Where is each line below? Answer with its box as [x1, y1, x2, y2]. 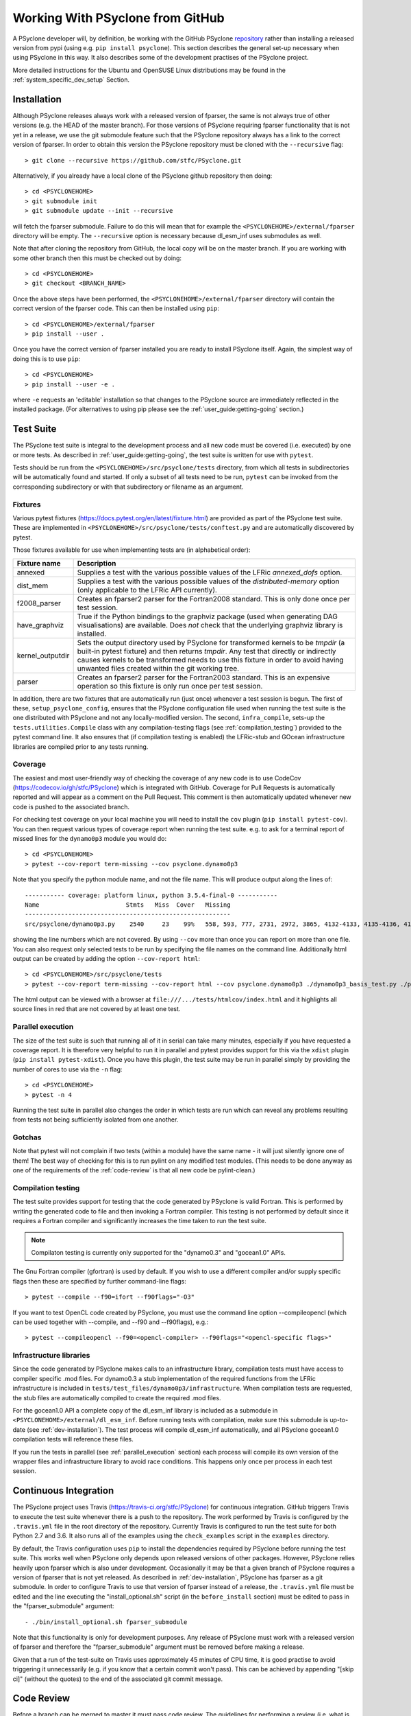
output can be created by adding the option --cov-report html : [12, 954, 200, 962]
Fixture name [16, 558, 61, 568]
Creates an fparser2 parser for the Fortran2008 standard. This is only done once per [77, 594, 351, 603]
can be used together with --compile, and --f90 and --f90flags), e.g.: [12, 1318, 209, 1326]
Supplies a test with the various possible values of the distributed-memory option [77, 577, 340, 586]
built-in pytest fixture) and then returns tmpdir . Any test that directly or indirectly [77, 646, 336, 656]
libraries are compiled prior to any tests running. [12, 742, 149, 751]
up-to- [329, 1416, 349, 1424]
